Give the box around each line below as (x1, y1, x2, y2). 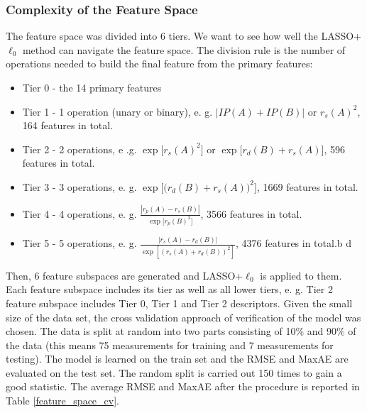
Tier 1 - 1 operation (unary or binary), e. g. (22, 104, 213, 119)
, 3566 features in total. (200, 206, 302, 221)
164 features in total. (22, 118, 114, 133)
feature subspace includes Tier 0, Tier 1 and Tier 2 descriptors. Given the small (6, 295, 353, 310)
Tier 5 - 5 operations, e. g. (22, 236, 137, 250)
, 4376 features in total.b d (235, 236, 352, 250)
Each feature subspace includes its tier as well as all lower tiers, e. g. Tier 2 (6, 282, 333, 297)
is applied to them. (260, 268, 342, 282)
